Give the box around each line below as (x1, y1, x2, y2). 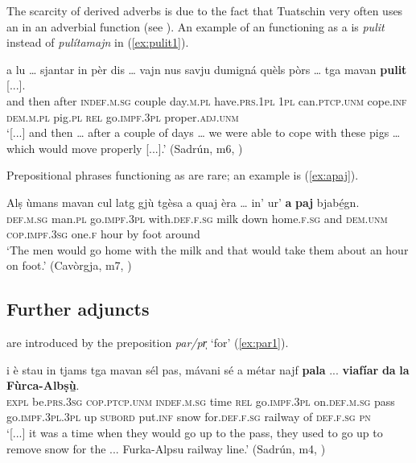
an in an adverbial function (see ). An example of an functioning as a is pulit (6, 18, 385, 35)
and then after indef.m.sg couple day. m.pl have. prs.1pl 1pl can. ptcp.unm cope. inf (6, 92, 407, 109)
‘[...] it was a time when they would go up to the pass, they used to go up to (6, 424, 383, 441)
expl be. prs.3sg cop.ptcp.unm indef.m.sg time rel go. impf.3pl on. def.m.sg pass (6, 392, 395, 409)
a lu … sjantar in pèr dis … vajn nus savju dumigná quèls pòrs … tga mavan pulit (6, 60, 407, 77)
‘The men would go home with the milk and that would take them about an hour (6, 241, 409, 258)
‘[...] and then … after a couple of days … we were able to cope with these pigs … (6, 124, 401, 141)
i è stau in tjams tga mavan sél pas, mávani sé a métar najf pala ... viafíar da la (6, 361, 410, 378)
